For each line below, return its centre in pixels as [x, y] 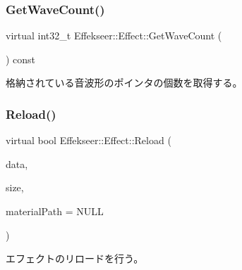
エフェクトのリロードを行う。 [75, 258]
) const [21, 59]
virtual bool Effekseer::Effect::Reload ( [89, 140]
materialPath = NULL [55, 211]
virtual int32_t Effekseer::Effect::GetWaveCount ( [114, 36]
